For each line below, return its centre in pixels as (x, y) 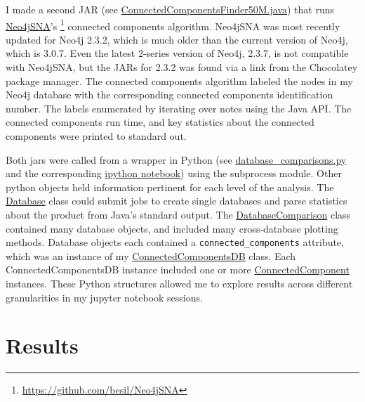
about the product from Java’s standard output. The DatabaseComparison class (178, 214)
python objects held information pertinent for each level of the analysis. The (170, 187)
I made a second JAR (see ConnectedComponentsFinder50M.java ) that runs (170, 9)
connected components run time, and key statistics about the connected (160, 122)
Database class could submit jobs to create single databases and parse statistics (177, 201)
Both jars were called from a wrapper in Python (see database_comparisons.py (176, 159)
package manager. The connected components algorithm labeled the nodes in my (179, 80)
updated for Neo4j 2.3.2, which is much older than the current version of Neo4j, (177, 39)
